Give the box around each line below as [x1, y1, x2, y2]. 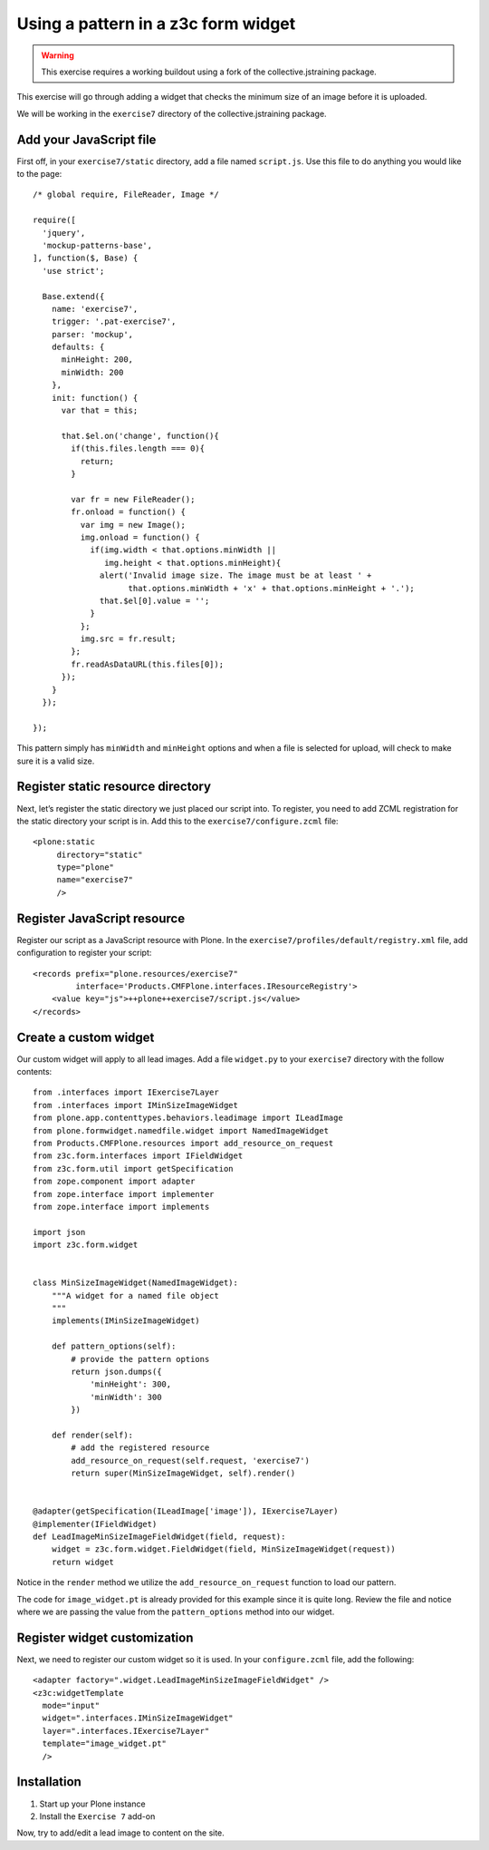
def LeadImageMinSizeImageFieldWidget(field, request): [33, 1532, 286, 1542]
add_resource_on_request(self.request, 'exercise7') [71, 1456, 310, 1465]
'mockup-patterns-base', [42, 240, 153, 250]
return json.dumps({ [71, 1366, 162, 1377]
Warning [41, 50, 74, 61]
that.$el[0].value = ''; [100, 595, 210, 606]
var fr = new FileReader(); [71, 494, 196, 504]
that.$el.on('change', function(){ [61, 431, 219, 441]
